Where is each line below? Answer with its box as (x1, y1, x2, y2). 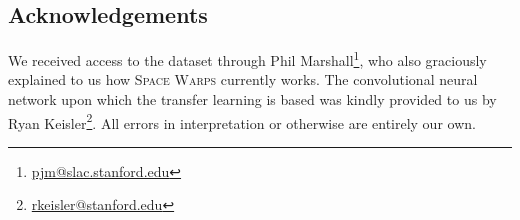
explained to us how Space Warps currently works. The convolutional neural (8, 69, 478, 90)
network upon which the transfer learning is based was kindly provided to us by (8, 89, 497, 110)
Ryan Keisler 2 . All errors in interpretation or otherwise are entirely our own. (8, 109, 476, 133)
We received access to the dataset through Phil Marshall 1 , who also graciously (8, 47, 487, 70)
